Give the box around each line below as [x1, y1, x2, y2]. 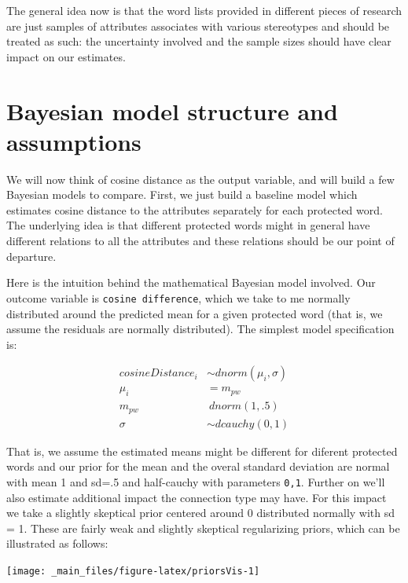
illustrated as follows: [6, 535, 108, 552]
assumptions [6, 125, 142, 157]
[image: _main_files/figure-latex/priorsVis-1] [6, 565, 260, 577]
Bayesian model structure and [6, 94, 338, 126]
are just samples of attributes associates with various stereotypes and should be [6, 17, 390, 34]
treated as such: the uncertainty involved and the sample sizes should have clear [6, 33, 391, 49]
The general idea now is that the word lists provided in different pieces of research [6, 2, 402, 18]
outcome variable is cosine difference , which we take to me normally [6, 289, 351, 306]
